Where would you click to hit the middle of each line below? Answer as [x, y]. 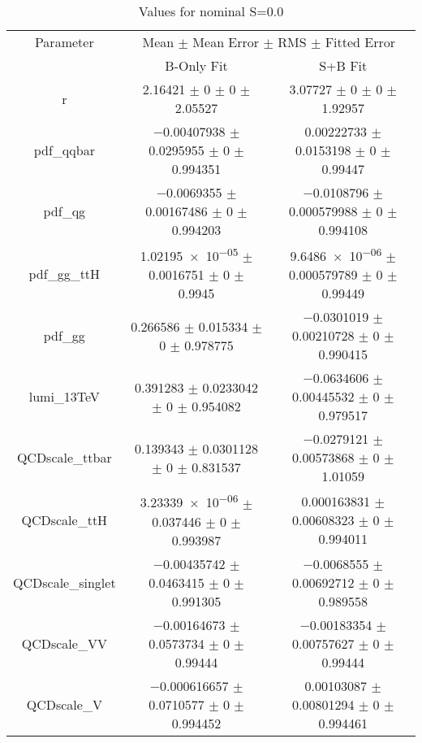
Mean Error [226, 42]
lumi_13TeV [64, 397]
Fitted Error [360, 42]
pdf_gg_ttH [65, 273]
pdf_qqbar [64, 150]
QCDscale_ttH [65, 519]
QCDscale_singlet [65, 582]
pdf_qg [65, 211]
